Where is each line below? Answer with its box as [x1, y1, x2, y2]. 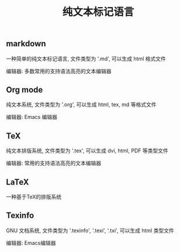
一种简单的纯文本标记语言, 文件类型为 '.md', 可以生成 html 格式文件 [6, 55, 167, 62]
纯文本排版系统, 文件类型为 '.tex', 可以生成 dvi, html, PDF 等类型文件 [6, 147, 168, 154]
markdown [6, 39, 46, 49]
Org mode [6, 85, 43, 94]
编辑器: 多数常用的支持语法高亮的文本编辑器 [6, 67, 112, 74]
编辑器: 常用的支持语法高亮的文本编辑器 [6, 159, 101, 167]
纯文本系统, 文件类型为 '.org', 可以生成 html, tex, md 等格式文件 [6, 101, 157, 108]
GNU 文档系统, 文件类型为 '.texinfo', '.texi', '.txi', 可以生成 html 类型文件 [6, 227, 174, 234]
